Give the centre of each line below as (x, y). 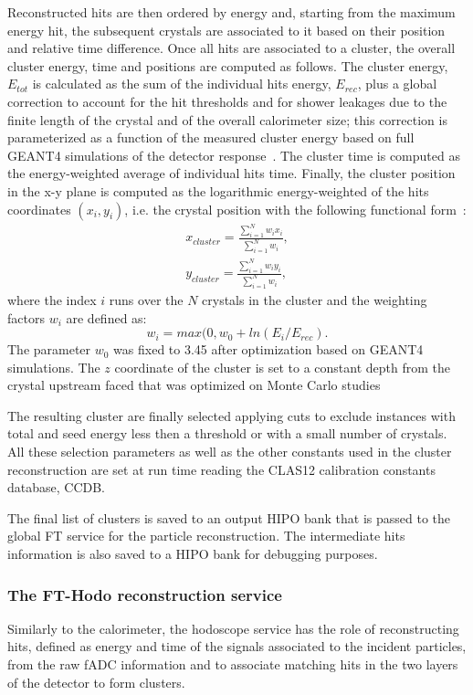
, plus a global (397, 84)
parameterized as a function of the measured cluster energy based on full (211, 137)
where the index (52, 299)
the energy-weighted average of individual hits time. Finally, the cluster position (231, 173)
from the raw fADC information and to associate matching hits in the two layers (233, 664)
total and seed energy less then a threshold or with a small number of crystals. (227, 433)
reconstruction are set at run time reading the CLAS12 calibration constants (221, 469)
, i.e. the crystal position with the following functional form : (295, 209)
